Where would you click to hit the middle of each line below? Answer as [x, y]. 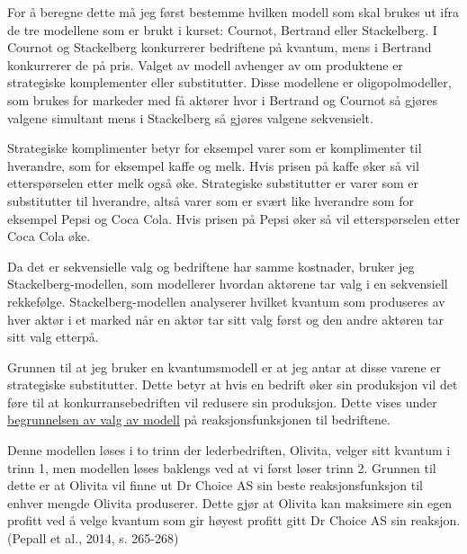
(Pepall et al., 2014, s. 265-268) [93, 538]
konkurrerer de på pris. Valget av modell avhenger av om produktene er [205, 64]
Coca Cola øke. [49, 236]
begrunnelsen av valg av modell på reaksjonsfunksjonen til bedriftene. [199, 420]
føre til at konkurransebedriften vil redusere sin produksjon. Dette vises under [222, 402]
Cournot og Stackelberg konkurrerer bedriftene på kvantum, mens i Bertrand [220, 47]
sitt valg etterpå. [53, 337]
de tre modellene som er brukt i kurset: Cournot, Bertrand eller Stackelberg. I [222, 29]
